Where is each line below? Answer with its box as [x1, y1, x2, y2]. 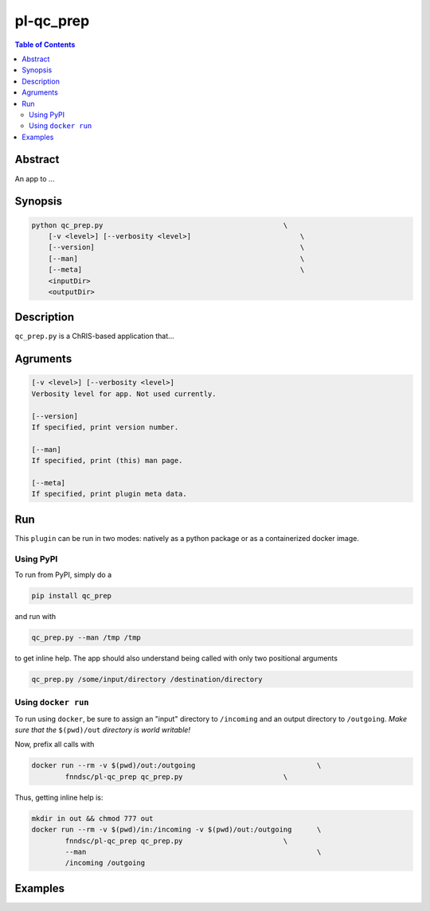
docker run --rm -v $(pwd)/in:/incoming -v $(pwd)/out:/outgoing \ [31, 825, 322, 835]
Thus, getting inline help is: [14, 792, 104, 802]
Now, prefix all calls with [14, 740, 95, 749]
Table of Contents [14, 40, 76, 49]
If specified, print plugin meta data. [31, 489, 187, 499]
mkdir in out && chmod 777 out [31, 814, 154, 823]
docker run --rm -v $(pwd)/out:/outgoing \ [31, 761, 322, 770]
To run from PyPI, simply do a [14, 570, 112, 579]
